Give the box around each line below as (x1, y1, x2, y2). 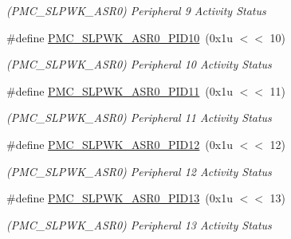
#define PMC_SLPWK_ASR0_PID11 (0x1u (6, 82, 233, 99)
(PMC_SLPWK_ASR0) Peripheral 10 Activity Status (6, 56, 272, 72)
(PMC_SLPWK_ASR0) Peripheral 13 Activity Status (6, 216, 272, 233)
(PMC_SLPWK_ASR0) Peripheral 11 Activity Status (6, 109, 272, 126)
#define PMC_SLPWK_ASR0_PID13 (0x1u (6, 190, 233, 206)
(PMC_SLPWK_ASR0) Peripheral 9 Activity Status (6, 2, 266, 18)
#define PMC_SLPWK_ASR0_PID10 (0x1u (6, 29, 233, 45)
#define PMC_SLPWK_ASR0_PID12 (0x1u (6, 135, 233, 152)
